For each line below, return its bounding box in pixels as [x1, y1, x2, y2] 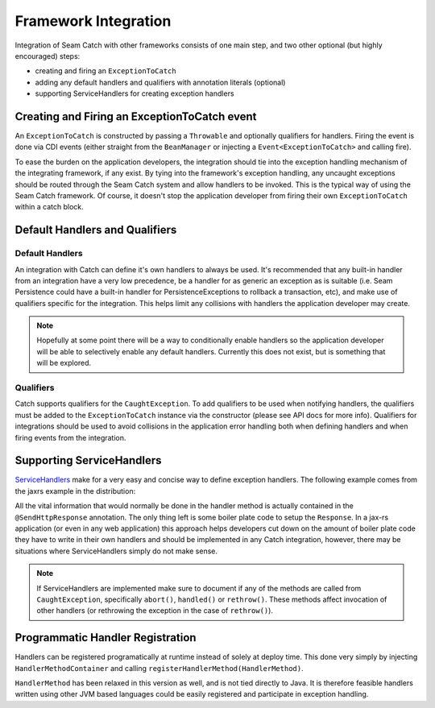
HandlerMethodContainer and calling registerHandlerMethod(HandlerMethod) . [14, 663, 304, 673]
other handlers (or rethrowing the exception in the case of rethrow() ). [36, 606, 274, 615]
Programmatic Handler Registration [14, 631, 197, 644]
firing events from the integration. [14, 433, 126, 442]
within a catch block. [14, 202, 84, 212]
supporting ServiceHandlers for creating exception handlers [35, 89, 234, 98]
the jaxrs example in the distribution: [14, 486, 136, 495]
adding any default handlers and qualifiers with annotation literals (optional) [35, 77, 286, 87]
